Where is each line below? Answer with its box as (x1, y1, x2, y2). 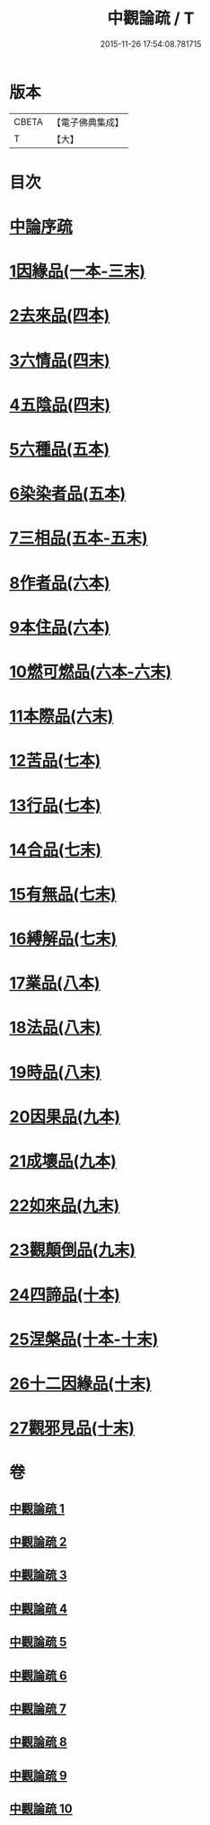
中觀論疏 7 (9, 1701, 67, 1717)
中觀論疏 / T (107, 8, 195, 29)
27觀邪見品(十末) (9, 1418, 136, 1438)
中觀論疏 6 (9, 1668, 67, 1683)
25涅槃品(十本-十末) (9, 1329, 159, 1349)
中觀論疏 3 (9, 1568, 67, 1583)
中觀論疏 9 (9, 1767, 67, 1783)
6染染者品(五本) (9, 484, 127, 504)
